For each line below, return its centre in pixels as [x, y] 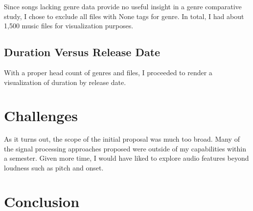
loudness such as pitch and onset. [54, 168]
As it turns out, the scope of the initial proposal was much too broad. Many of [122, 139]
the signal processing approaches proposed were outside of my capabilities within [125, 148]
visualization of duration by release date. [65, 82]
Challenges [41, 116]
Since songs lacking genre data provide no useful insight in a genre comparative [123, 6]
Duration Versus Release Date [82, 52]
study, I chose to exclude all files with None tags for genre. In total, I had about [124, 16]
